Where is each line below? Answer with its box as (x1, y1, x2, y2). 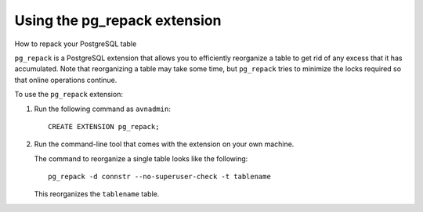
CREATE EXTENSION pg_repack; (48, 122, 160, 131)
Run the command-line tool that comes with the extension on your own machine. (34, 139, 295, 149)
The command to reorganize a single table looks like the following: (34, 153, 248, 163)
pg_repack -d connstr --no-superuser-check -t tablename (48, 172, 272, 181)
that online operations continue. (14, 75, 117, 84)
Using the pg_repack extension (14, 12, 222, 29)
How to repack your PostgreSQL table (14, 39, 137, 49)
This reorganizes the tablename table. (34, 189, 160, 199)
